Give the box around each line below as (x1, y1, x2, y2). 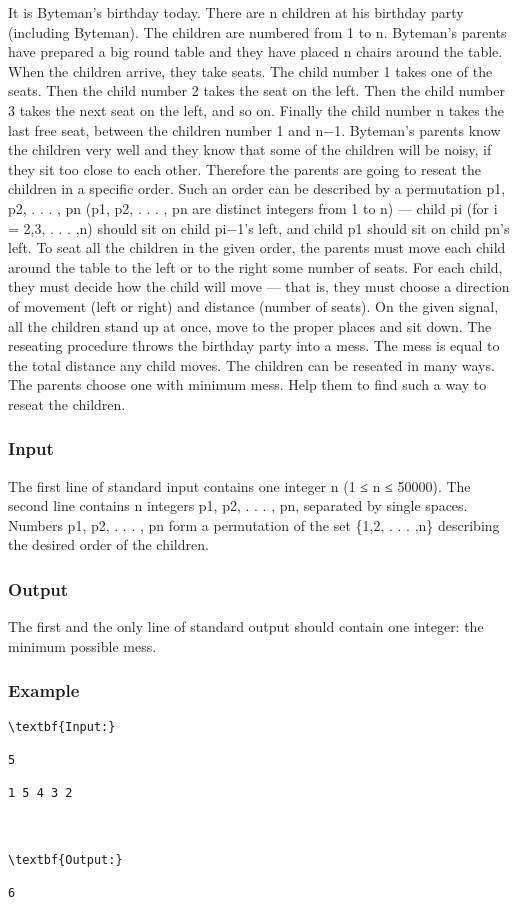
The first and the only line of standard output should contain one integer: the (8, 616, 484, 637)
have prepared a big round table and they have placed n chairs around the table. (8, 41, 503, 62)
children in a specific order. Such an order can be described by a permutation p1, (8, 178, 506, 199)
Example (8, 678, 80, 703)
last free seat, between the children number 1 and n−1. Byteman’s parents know (8, 119, 501, 140)
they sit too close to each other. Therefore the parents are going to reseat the (8, 158, 481, 179)
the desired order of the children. (8, 534, 209, 555)
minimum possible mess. (8, 635, 157, 656)
